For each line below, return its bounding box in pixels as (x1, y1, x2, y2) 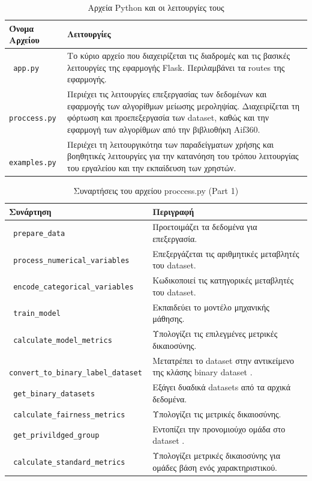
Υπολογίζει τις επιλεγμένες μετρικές (152, 327, 278, 340)
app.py (13, 64, 40, 73)
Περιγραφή (152, 205, 194, 217)
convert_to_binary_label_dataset (9, 369, 142, 378)
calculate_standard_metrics (13, 458, 125, 467)
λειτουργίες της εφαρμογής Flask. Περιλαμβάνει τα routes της (67, 61, 285, 73)
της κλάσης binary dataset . (152, 366, 253, 378)
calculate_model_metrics (13, 336, 112, 345)
